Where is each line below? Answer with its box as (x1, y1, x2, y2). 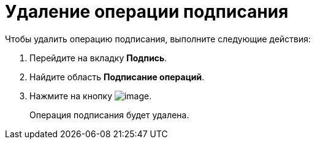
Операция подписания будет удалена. (29, 109, 189, 120)
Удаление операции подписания (5, 1, 289, 22)
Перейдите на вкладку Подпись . (29, 52, 167, 63)
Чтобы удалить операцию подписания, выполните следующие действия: (5, 33, 311, 44)
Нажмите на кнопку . (29, 90, 152, 101)
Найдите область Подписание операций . (29, 71, 205, 82)
